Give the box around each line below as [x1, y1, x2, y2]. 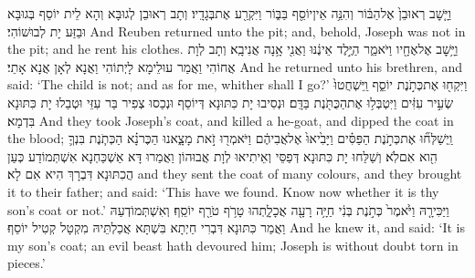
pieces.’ [7, 253, 46, 273]
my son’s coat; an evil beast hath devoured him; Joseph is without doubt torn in [7, 235, 459, 254]
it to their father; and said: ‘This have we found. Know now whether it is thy [7, 181, 439, 201]
